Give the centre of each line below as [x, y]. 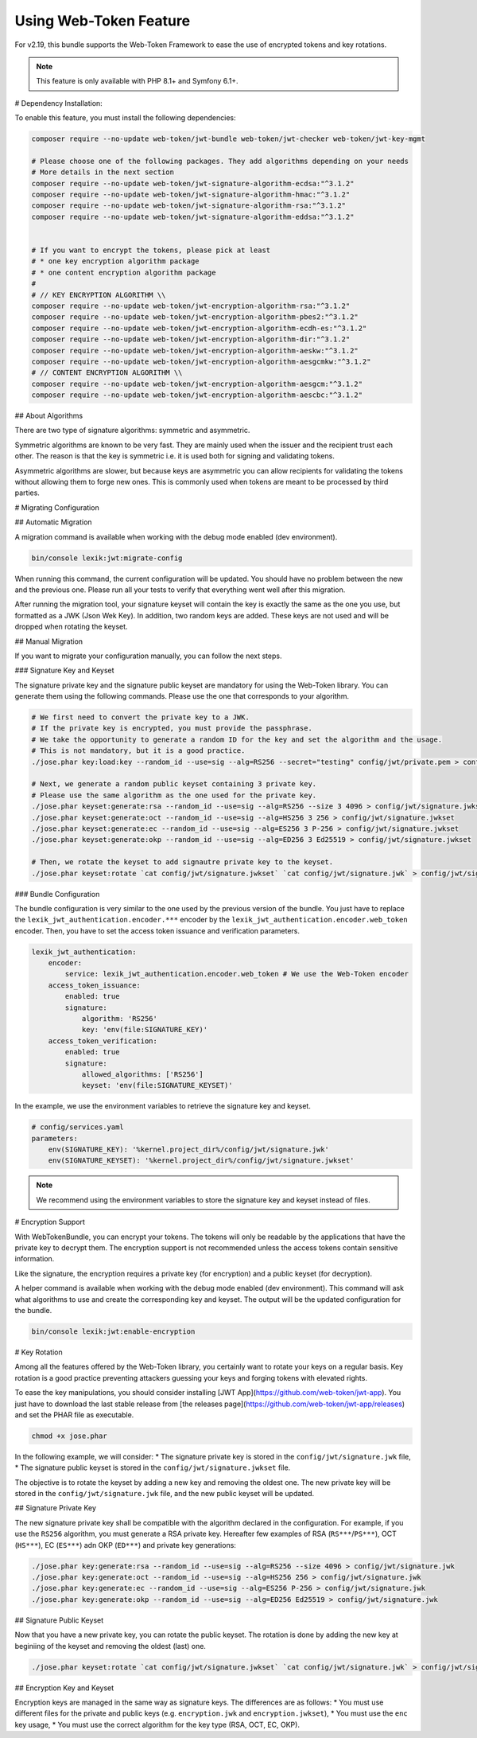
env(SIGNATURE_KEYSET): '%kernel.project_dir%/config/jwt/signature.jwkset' [201, 1161]
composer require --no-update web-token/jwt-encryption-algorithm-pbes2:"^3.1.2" [195, 317]
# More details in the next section [103, 172]
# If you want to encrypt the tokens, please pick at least [151, 250]
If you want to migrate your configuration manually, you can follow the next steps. [148, 656]
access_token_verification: [103, 1041]
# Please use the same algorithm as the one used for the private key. [174, 795]
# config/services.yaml [78, 1127]
